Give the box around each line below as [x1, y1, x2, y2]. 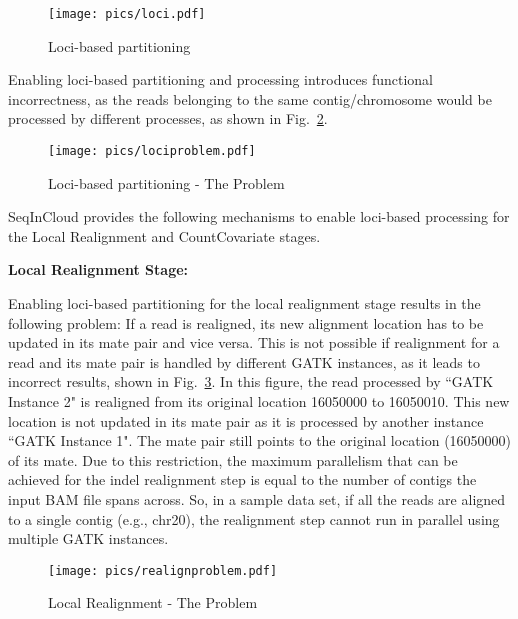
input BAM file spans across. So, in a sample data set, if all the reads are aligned [8, 489, 506, 509]
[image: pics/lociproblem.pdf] [48, 144, 256, 159]
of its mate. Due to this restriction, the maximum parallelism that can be [8, 449, 458, 470]
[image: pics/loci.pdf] [48, 7, 206, 21]
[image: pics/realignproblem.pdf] [48, 563, 278, 578]
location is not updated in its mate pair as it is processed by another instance [8, 410, 484, 431]
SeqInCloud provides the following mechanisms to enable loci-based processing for [8, 206, 510, 227]
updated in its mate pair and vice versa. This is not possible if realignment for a [8, 332, 500, 353]
